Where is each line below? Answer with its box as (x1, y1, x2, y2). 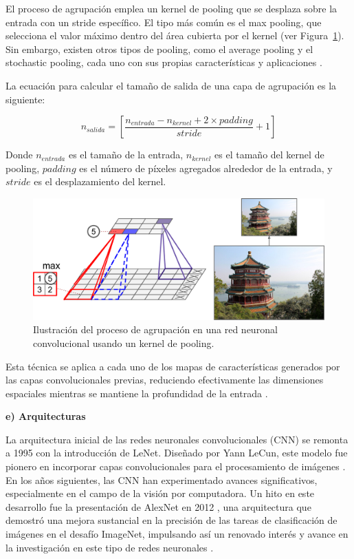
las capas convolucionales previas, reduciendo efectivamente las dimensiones (5, 372, 324, 387)
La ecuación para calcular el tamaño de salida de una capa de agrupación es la (5, 78, 337, 92)
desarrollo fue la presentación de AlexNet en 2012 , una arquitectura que (5, 499, 311, 514)
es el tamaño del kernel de (214, 147, 324, 162)
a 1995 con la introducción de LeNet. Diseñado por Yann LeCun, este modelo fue (5, 445, 348, 460)
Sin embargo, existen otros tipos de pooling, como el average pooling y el (5, 41, 313, 56)
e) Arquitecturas (5, 409, 86, 423)
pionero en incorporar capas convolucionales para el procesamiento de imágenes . (5, 459, 346, 474)
